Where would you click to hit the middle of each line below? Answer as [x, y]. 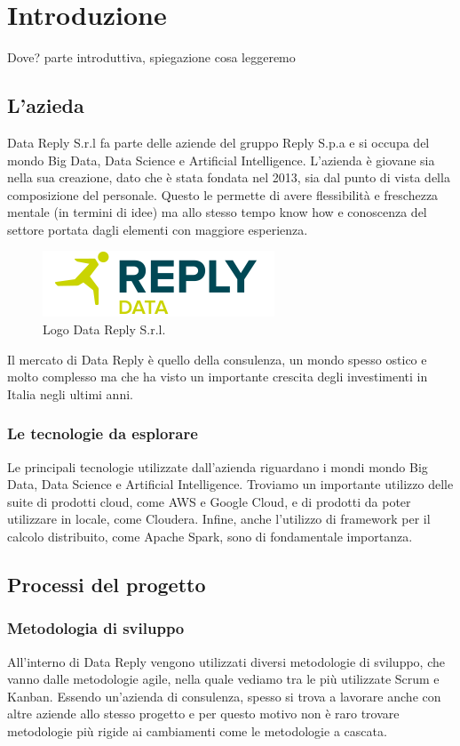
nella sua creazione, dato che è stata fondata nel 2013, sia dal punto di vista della [229, 177]
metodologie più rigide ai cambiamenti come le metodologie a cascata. [197, 731]
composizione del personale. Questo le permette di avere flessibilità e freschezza [223, 194]
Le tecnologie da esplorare [103, 433]
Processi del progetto [107, 585]
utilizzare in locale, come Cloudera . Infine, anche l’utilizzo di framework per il [219, 519]
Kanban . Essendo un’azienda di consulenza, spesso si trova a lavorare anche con [224, 696]
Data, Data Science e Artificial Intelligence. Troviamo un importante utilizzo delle [230, 484]
